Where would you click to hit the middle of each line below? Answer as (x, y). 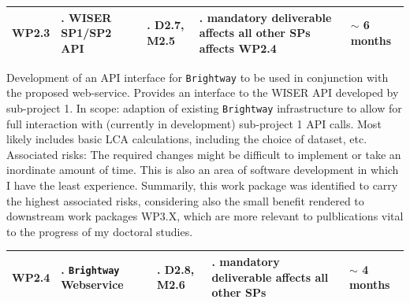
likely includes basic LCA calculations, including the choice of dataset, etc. (187, 139)
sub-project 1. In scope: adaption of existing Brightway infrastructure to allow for (204, 108)
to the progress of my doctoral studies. (100, 231)
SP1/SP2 (86, 33)
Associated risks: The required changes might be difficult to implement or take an (204, 154)
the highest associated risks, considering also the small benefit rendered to (185, 200)
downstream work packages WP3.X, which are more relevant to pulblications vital (205, 216)
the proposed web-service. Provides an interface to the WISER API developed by (203, 92)
